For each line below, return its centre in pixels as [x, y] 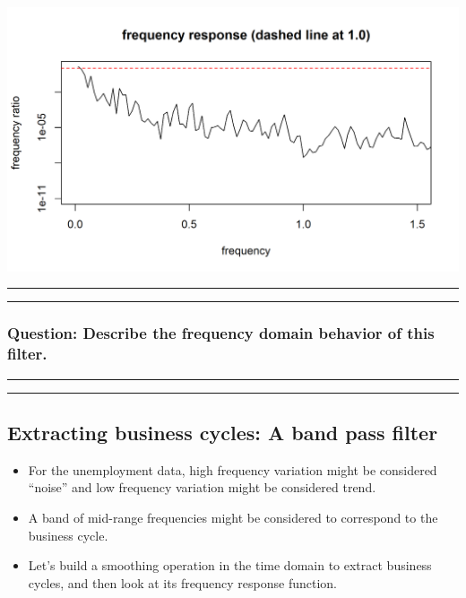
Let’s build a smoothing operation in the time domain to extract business [230, 565]
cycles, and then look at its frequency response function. [182, 582]
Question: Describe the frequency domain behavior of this [221, 333]
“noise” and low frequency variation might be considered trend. [202, 487]
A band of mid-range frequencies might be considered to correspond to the [233, 517]
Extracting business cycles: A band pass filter [223, 432]
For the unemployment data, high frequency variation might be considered [233, 469]
